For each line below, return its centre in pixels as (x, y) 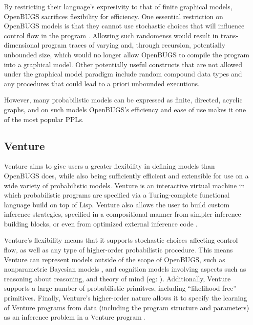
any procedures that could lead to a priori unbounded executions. (102, 83)
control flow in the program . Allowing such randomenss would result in (111, 35)
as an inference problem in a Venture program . (75, 317)
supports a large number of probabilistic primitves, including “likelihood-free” (120, 288)
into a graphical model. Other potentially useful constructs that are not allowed (123, 64)
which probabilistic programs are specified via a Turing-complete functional (117, 195)
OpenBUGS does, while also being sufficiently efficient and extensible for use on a (126, 175)
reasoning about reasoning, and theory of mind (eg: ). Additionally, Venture (117, 278)
